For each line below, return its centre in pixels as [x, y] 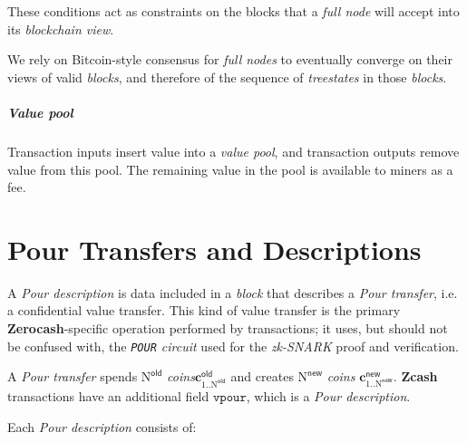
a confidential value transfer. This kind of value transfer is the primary [204, 310]
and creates [262, 376]
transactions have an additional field [108, 396]
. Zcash [415, 376]
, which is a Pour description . [328, 396]
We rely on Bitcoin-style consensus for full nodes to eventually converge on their [230, 59]
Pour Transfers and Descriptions [214, 249]
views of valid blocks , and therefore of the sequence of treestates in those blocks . [227, 77]
